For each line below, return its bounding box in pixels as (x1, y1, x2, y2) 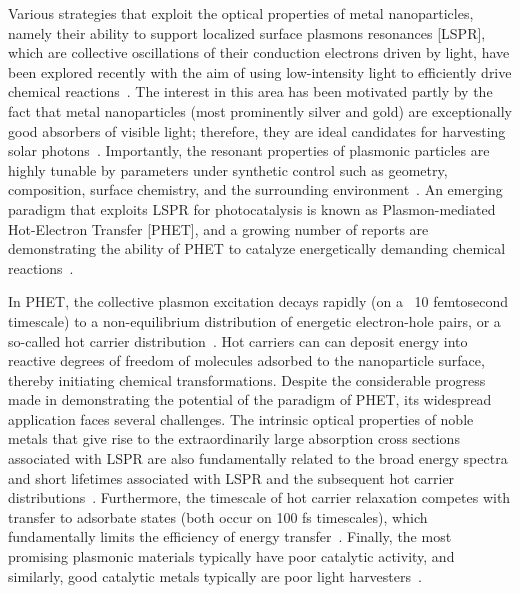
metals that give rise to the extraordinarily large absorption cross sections (8, 428, 460, 449)
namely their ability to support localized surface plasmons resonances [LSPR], (8, 22, 486, 43)
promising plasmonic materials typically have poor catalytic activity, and (8, 546, 455, 567)
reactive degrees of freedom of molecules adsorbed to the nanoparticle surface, (8, 350, 485, 371)
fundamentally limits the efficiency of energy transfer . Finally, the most (8, 526, 452, 547)
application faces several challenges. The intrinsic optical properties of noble (8, 408, 474, 429)
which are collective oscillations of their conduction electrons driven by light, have (8, 42, 510, 63)
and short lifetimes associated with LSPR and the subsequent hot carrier (8, 467, 455, 488)
